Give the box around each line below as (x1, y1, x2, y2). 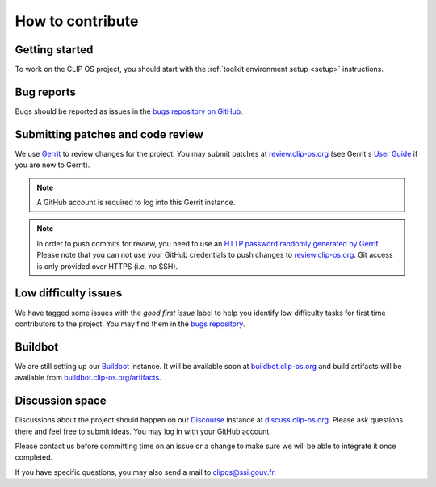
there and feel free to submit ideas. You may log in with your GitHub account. (15, 426, 272, 436)
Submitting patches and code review (15, 128, 203, 141)
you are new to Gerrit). (15, 160, 90, 170)
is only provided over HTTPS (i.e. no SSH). (36, 261, 178, 271)
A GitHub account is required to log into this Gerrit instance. (36, 198, 236, 208)
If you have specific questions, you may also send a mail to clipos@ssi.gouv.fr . (15, 467, 276, 477)
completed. (15, 452, 52, 462)
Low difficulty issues (15, 287, 123, 300)
